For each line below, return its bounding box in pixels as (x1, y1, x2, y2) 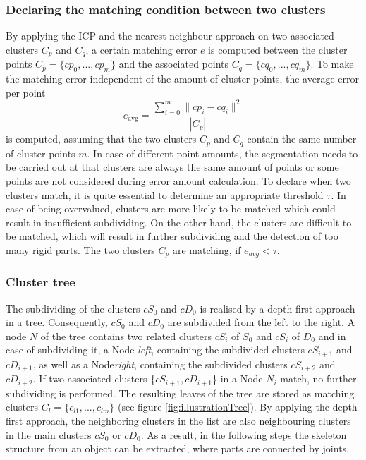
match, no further (280, 371, 357, 386)
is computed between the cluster (208, 42, 348, 56)
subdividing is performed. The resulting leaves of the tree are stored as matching (6, 385, 355, 400)
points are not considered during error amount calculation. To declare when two (6, 174, 351, 188)
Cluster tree (6, 273, 75, 291)
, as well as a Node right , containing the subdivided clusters (32, 356, 288, 371)
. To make (310, 56, 354, 71)
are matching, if (172, 243, 241, 258)
